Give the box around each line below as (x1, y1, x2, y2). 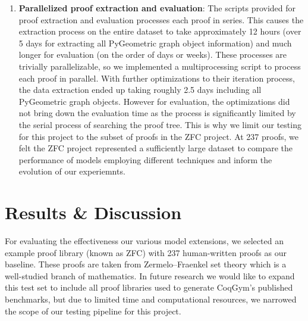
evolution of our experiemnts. (18, 165, 125, 177)
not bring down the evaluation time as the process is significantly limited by (18, 107, 296, 119)
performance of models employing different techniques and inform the (18, 153, 272, 166)
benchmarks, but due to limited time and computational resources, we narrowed (5, 293, 297, 305)
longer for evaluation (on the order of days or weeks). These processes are (18, 48, 287, 61)
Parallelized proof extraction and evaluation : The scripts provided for (18, 2, 296, 14)
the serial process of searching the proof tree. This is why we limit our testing (18, 118, 301, 130)
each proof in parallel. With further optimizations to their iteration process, (18, 71, 295, 84)
